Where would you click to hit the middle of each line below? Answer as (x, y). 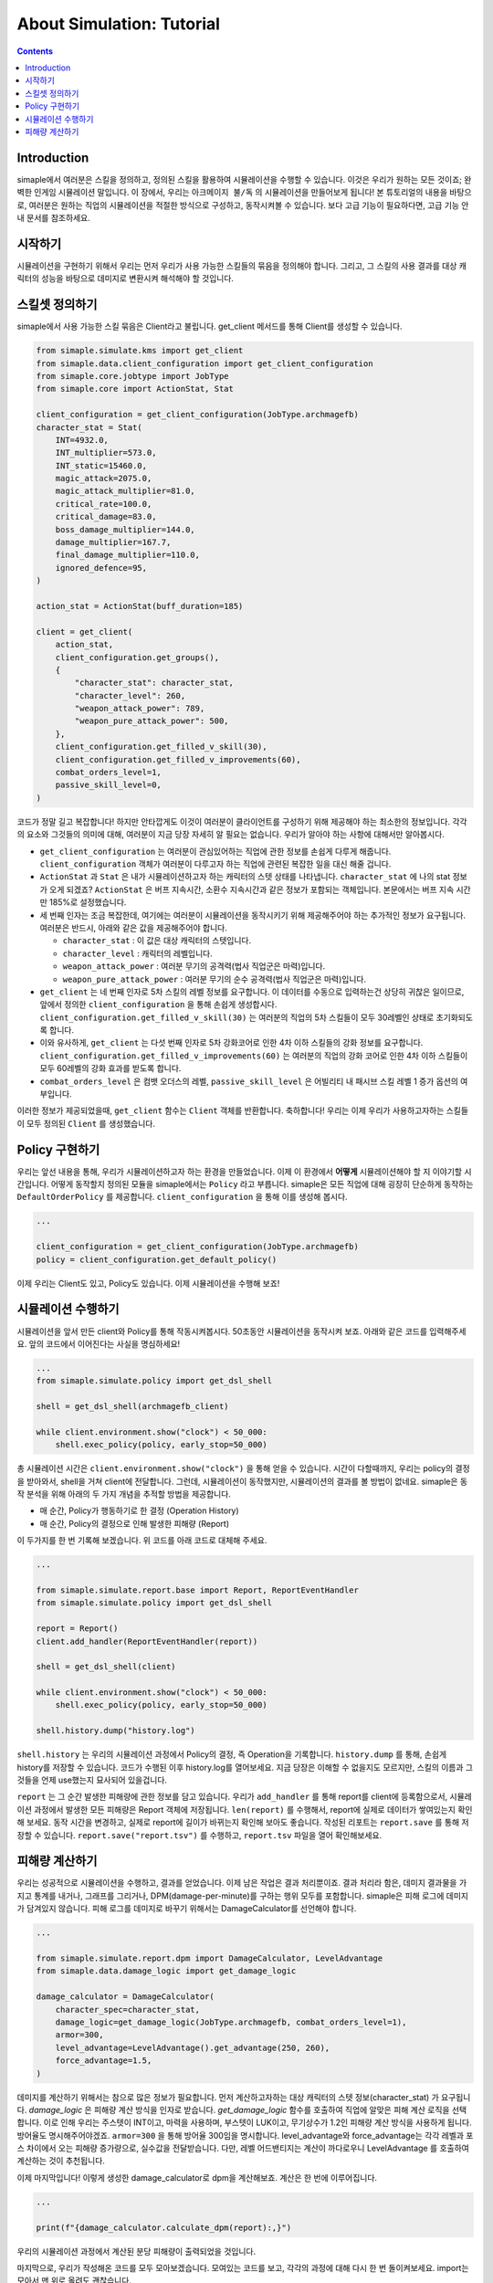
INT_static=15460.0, (101, 465)
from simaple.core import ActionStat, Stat (135, 389)
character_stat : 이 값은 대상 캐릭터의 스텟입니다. (157, 941)
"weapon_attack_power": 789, (140, 709)
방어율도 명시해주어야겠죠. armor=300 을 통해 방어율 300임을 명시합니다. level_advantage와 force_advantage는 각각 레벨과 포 (245, 2135)
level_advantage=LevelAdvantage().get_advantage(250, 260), (193, 2047)
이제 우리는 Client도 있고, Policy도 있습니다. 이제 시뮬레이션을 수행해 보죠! (148, 1283)
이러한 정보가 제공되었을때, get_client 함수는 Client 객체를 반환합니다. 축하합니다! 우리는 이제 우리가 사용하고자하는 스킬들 (243, 1110)
